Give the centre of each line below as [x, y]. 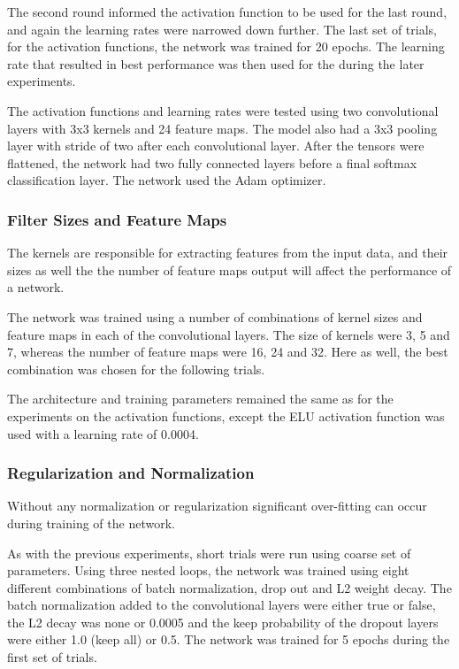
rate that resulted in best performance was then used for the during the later [216, 63]
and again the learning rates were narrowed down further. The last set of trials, [222, 29]
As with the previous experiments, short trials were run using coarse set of [209, 553]
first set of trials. [52, 657]
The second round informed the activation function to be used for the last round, [227, 12]
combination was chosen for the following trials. [136, 369]
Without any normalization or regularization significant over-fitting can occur [217, 506]
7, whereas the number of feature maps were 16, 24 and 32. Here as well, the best [228, 352]
